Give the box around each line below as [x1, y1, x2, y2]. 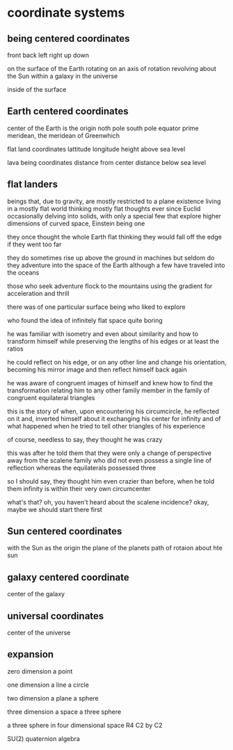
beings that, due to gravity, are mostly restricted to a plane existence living [7, 197, 221, 205]
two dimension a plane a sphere [7, 694, 99, 702]
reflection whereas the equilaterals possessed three [7, 463, 156, 472]
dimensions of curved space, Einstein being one [7, 219, 145, 228]
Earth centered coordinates [7, 106, 129, 118]
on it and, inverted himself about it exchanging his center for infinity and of [7, 414, 221, 422]
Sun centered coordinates [7, 525, 122, 537]
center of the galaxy [7, 590, 65, 598]
